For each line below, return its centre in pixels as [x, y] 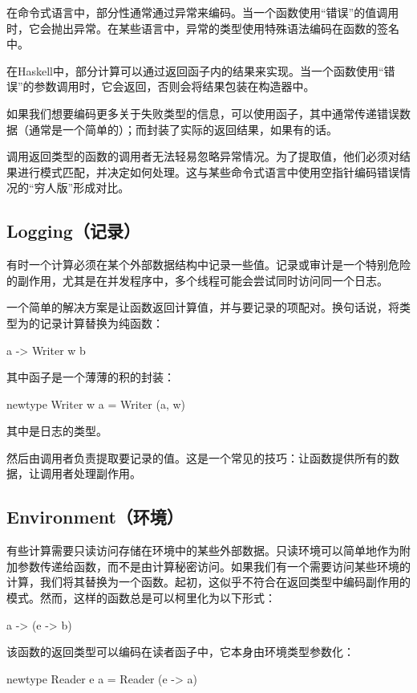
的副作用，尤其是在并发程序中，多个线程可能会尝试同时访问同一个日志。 [197, 280]
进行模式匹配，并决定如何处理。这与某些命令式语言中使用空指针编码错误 [208, 171]
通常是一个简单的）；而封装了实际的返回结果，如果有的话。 [183, 129]
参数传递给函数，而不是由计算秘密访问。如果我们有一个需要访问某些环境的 [214, 566]
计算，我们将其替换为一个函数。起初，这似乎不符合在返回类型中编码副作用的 [208, 582]
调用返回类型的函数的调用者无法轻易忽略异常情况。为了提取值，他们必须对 [203, 156]
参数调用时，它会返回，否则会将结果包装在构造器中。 [174, 86]
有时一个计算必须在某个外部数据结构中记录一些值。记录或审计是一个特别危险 [208, 265]
